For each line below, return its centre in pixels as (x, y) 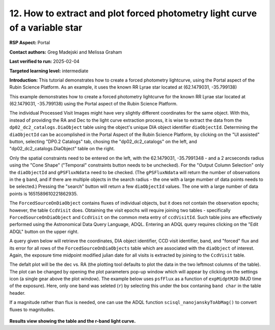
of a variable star (46, 28)
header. (17, 293)
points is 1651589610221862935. (44, 194)
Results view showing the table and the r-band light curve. (73, 321)
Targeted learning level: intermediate (49, 71)
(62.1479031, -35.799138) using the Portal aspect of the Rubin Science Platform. (93, 104)
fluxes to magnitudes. (32, 309)
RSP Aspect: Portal (30, 43)
